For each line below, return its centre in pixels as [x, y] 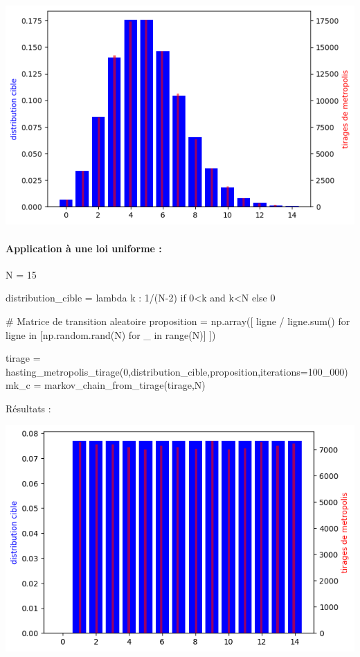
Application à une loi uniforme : [84, 248]
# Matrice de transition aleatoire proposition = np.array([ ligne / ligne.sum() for [178, 321]
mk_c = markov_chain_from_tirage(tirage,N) [106, 385]
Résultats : [28, 408]
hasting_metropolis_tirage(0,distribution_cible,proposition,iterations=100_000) [177, 371]
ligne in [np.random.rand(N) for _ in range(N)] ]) [111, 334]
